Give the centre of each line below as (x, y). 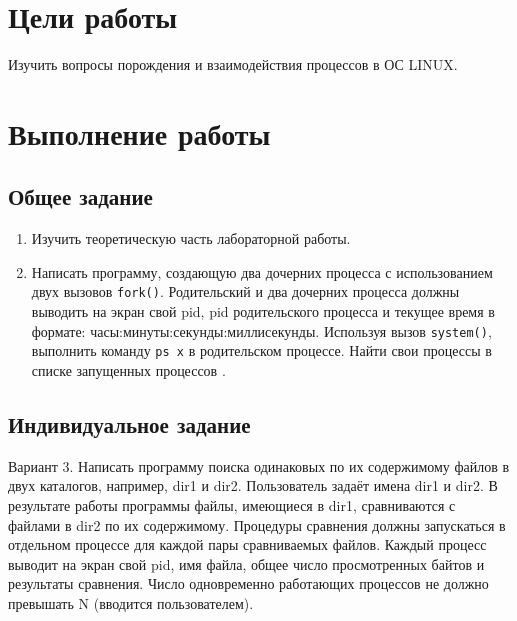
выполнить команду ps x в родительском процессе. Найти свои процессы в (261, 350)
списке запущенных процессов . (128, 370)
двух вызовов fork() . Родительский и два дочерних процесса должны (245, 291)
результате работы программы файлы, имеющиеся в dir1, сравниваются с (232, 505)
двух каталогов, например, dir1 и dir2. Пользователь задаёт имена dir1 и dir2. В (253, 485)
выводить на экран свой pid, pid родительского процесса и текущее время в (263, 311)
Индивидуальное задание (129, 424)
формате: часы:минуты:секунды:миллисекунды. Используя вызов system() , (261, 330)
